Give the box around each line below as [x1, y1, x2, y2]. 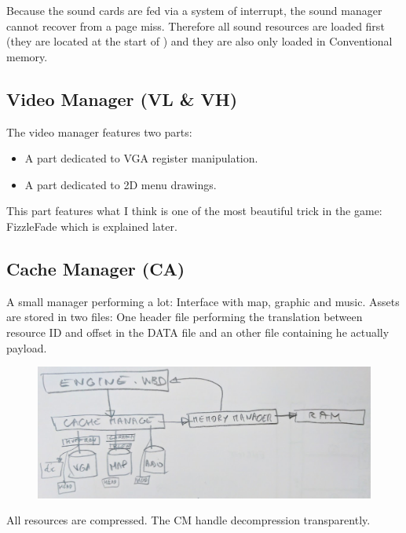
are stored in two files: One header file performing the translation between [6, 308, 363, 325]
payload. [6, 339, 47, 356]
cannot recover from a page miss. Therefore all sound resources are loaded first [6, 17, 385, 34]
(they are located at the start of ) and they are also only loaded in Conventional [6, 33, 393, 49]
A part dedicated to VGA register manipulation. [24, 150, 258, 166]
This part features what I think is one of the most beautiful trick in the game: [6, 203, 382, 219]
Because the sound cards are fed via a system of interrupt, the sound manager [6, 2, 382, 18]
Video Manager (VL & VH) [6, 86, 238, 111]
